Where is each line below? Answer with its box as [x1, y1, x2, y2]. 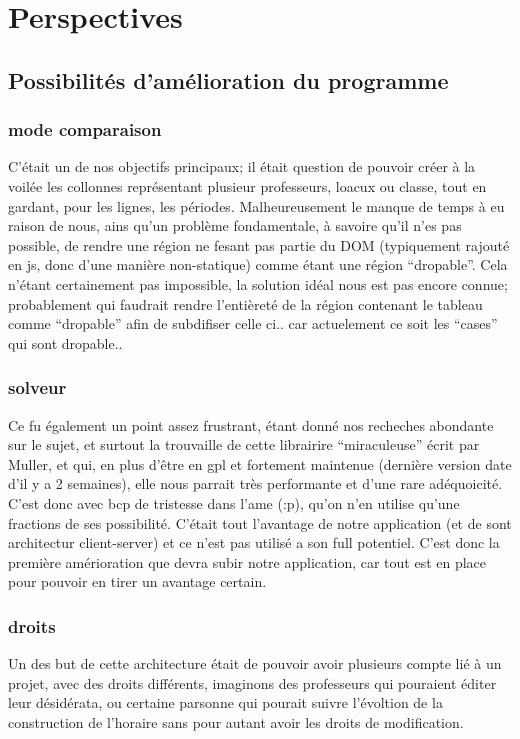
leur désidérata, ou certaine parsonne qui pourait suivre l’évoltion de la [8, 692, 443, 713]
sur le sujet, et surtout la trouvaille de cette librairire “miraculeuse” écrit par [8, 434, 480, 455]
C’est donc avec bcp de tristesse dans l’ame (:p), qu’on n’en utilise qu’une [8, 492, 460, 513]
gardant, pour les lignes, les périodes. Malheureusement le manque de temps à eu [8, 195, 505, 216]
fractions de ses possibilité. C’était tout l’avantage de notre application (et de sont [8, 512, 512, 533]
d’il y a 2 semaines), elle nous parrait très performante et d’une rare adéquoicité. [8, 473, 503, 494]
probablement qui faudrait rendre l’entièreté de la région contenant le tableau [8, 293, 483, 314]
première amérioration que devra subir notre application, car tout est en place [8, 551, 487, 572]
